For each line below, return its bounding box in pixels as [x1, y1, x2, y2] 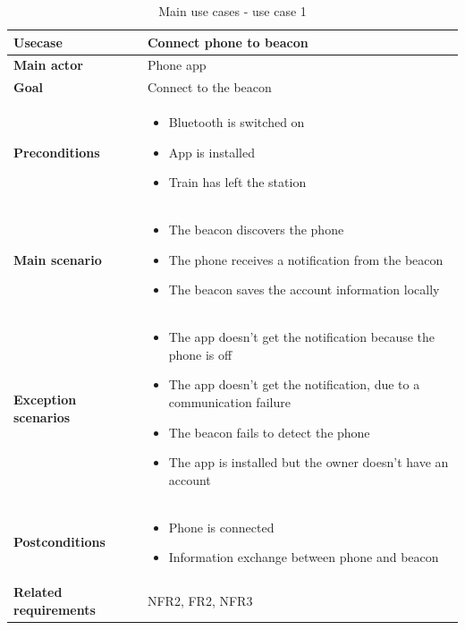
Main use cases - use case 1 [158, 2, 307, 20]
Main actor [13, 55, 83, 74]
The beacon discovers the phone [168, 220, 344, 239]
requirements [13, 600, 96, 618]
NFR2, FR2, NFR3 [147, 591, 253, 609]
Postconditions [13, 532, 106, 551]
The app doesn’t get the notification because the [168, 328, 435, 346]
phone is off [168, 345, 232, 363]
